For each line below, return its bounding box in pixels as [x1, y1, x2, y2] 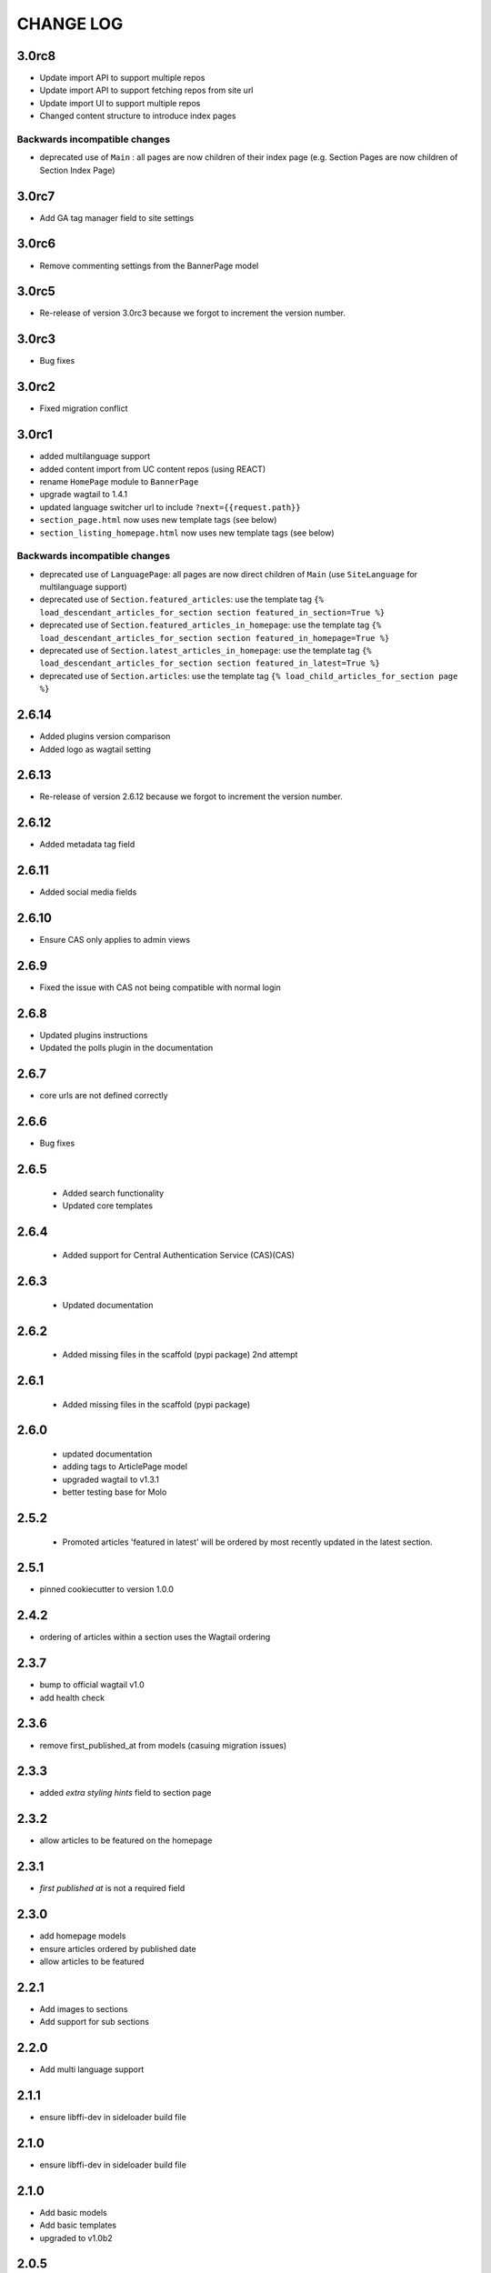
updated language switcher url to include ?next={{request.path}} [39, 501, 301, 513]
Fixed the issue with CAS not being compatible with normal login [39, 982, 281, 993]
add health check [39, 1692, 105, 1703]
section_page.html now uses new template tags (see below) [39, 515, 277, 526]
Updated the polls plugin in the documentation [39, 1042, 214, 1054]
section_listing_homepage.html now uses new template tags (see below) [39, 527, 336, 538]
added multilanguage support [39, 451, 150, 462]
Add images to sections [39, 2003, 128, 2014]
